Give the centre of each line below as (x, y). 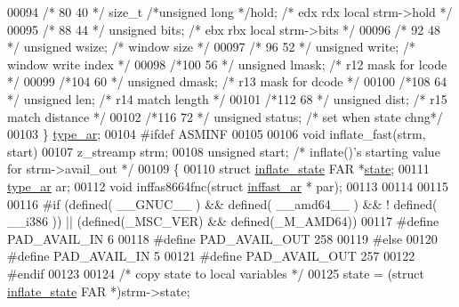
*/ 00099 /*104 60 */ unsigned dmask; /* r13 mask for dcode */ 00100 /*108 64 (227, 81)
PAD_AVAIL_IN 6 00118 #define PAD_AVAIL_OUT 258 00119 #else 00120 (222, 238)
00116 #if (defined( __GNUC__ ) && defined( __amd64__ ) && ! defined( (222, 203)
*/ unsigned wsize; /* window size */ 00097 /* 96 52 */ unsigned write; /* (211, 47)
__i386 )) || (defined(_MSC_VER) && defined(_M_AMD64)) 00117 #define (223, 221)
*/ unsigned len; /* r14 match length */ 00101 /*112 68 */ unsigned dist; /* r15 (227, 98)
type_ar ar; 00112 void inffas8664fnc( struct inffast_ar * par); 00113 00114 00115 (228, 186)
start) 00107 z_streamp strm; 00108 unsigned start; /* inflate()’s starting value (224, 151)
